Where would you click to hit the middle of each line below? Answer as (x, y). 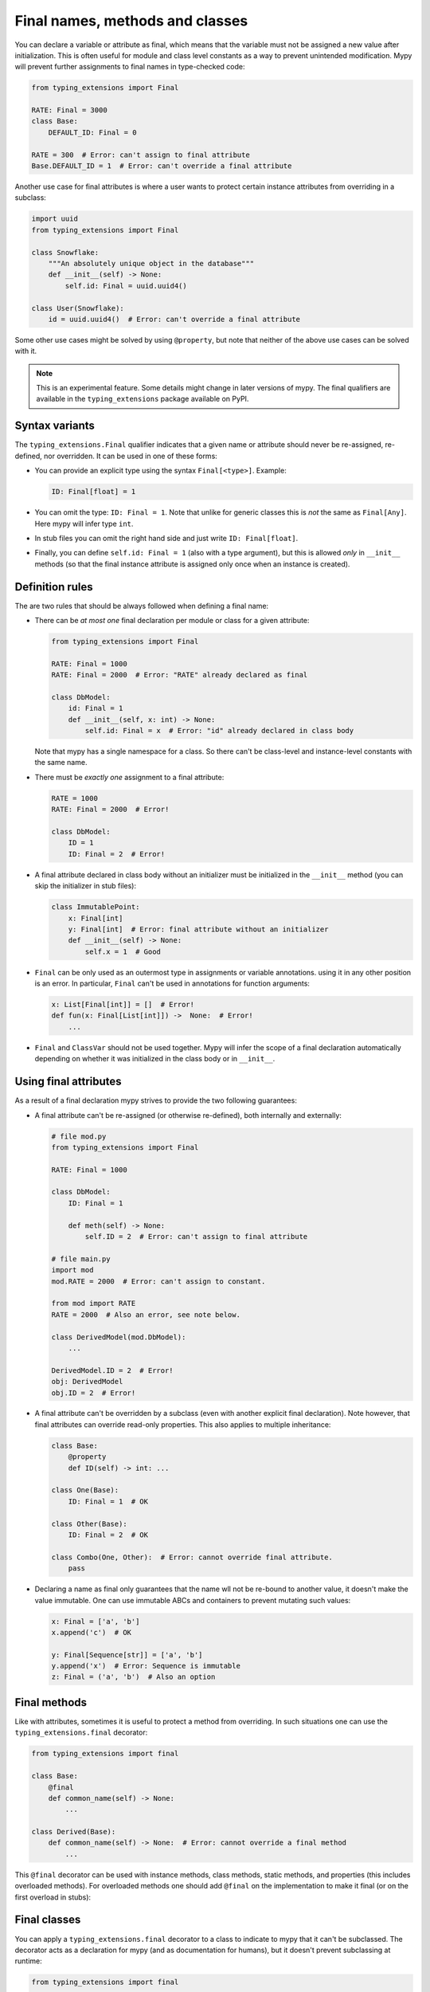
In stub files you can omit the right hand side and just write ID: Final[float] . (166, 538)
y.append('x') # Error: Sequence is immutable (146, 1666)
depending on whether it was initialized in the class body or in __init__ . (155, 1059)
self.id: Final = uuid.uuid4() (126, 286)
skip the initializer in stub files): (86, 886)
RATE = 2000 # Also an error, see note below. (146, 1314)
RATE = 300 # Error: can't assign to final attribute (141, 155)
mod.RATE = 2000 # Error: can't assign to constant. (158, 1281)
